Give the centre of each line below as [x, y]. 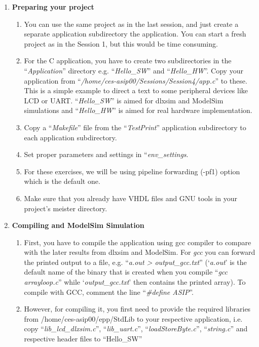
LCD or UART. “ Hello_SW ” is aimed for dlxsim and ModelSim [124, 100]
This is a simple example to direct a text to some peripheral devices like [136, 90]
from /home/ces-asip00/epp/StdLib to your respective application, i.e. [133, 318]
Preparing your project [53, 7]
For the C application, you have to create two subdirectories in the [128, 61]
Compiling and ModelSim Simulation [78, 225]
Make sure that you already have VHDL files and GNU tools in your [131, 198]
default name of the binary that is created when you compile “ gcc [126, 272]
